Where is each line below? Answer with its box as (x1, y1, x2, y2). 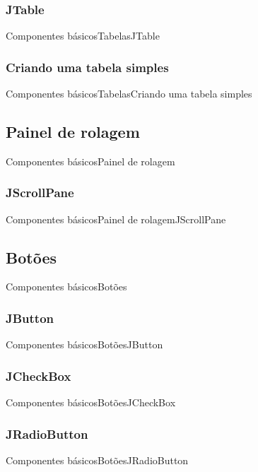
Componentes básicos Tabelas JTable (6, 28, 160, 43)
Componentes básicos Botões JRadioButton (6, 452, 189, 467)
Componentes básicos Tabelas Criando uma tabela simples (6, 86, 252, 101)
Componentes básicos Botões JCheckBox (6, 395, 176, 410)
